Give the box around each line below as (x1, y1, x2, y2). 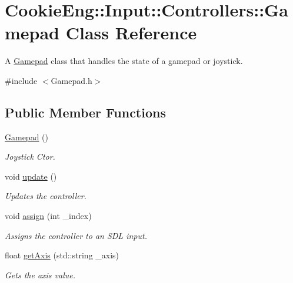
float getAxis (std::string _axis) (5, 249, 119, 261)
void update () (5, 170, 57, 182)
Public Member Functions (5, 103, 166, 121)
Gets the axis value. (5, 268, 76, 281)
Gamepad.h (51, 74, 92, 86)
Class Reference (65, 21, 197, 45)
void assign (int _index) (5, 210, 92, 222)
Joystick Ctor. (5, 150, 55, 163)
